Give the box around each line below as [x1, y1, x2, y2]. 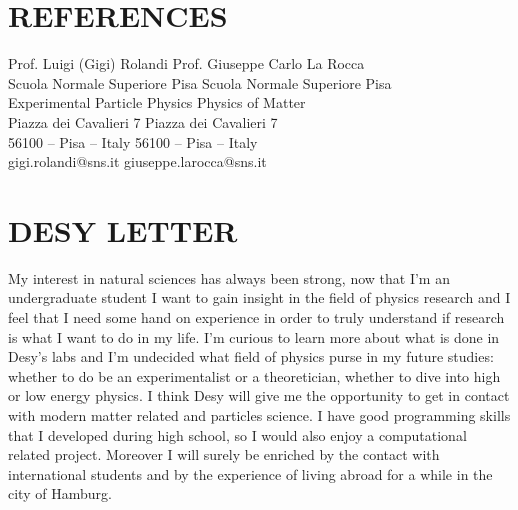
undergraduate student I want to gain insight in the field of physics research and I [8, 287, 511, 308]
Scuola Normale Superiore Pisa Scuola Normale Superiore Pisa [8, 72, 392, 93]
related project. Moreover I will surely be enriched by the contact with [8, 444, 440, 465]
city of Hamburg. [8, 483, 112, 504]
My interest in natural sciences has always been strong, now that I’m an [8, 267, 450, 288]
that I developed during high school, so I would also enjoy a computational [8, 424, 467, 445]
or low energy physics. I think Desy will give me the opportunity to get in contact [8, 385, 510, 406]
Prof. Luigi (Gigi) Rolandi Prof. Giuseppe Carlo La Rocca [8, 53, 365, 74]
